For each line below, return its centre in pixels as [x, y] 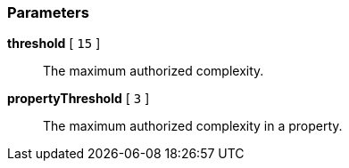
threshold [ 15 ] [54, 44]
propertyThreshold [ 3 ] [79, 99]
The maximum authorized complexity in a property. [193, 126]
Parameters [48, 12]
